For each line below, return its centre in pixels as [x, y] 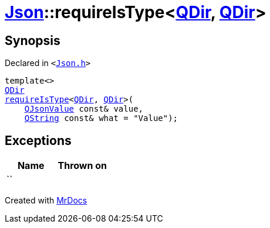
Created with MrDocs [46, 201]
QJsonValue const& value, [84, 109]
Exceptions [38, 140]
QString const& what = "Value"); [101, 118]
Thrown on [82, 166]
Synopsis [33, 40]
